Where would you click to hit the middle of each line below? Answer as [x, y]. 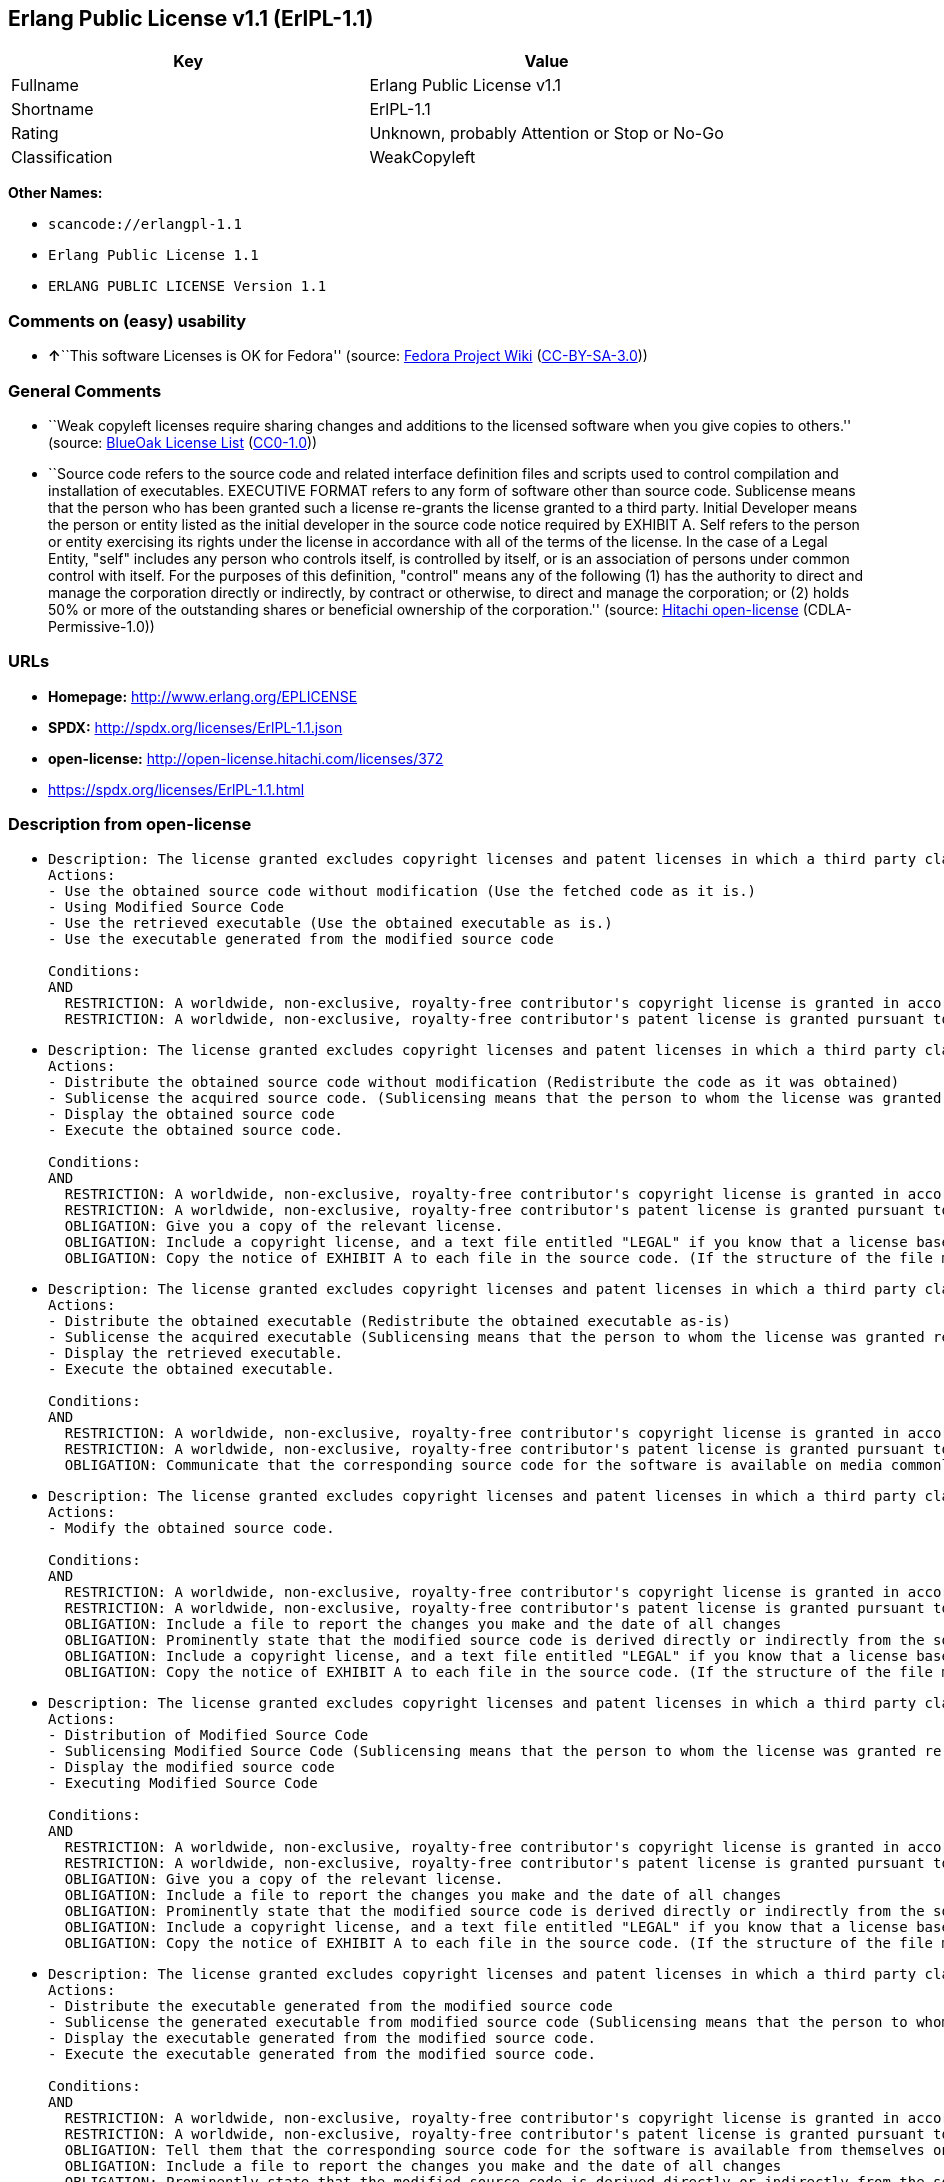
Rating [35, 133]
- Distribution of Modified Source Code [208, 1735]
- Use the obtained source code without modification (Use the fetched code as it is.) [402, 891]
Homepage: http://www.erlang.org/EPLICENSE [203, 696]
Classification [62, 157]
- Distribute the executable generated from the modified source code [330, 2006]
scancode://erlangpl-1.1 [145, 224]
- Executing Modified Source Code [183, 1783]
